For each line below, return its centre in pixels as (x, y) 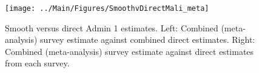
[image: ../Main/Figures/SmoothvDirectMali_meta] (107, 8)
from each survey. (37, 63)
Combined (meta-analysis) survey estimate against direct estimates (129, 51)
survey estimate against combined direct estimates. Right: (148, 40)
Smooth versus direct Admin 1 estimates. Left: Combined (112, 27)
